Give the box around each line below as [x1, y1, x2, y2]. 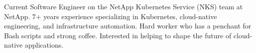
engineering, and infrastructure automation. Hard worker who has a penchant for [4, 21, 252, 31]
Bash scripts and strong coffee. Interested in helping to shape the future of [4, 30, 232, 40]
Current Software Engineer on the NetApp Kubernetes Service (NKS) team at [4, 1, 243, 11]
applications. [24, 40, 64, 50]
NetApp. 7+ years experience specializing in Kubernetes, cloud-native [4, 11, 217, 21]
